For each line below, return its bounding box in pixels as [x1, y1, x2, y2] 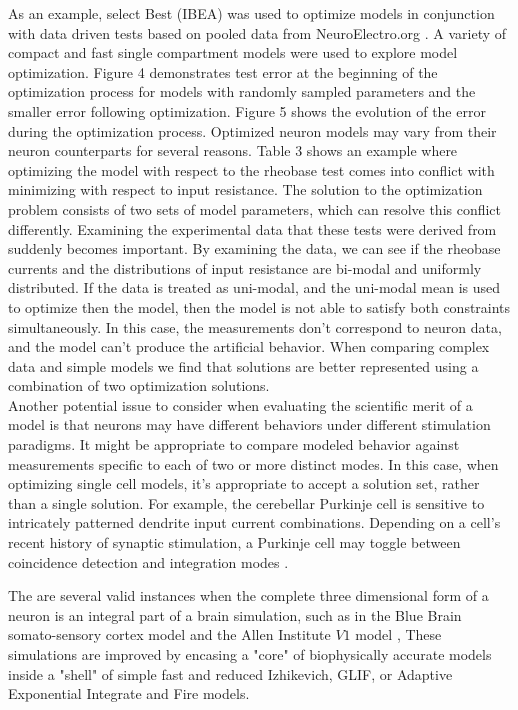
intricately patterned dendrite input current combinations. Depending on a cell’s [8, 512, 501, 533]
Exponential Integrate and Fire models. [8, 683, 250, 704]
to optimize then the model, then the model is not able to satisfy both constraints [8, 296, 511, 317]
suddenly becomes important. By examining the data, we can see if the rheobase [8, 238, 501, 259]
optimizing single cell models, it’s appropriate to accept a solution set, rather [8, 473, 480, 494]
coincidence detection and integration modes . [8, 551, 289, 572]
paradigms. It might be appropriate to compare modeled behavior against [8, 434, 460, 455]
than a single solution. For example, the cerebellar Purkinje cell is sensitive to [8, 492, 485, 513]
